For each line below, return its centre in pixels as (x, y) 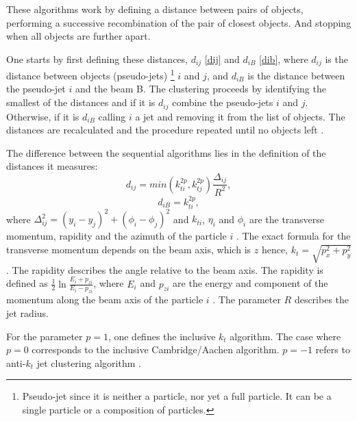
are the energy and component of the (250, 283)
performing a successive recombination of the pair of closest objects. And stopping (179, 22)
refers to (333, 349)
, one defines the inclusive (162, 336)
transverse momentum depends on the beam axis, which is (129, 250)
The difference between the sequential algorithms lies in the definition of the (166, 152)
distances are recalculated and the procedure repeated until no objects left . (165, 130)
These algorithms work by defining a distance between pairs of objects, (155, 9)
